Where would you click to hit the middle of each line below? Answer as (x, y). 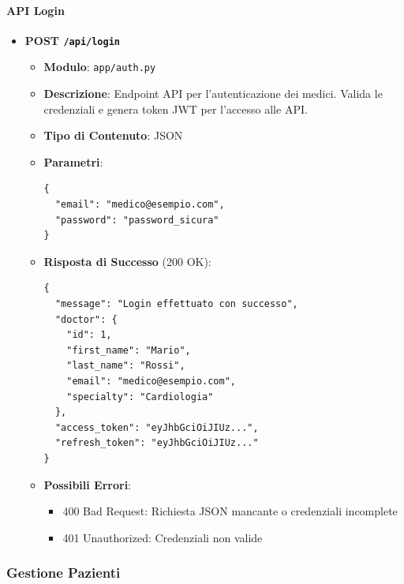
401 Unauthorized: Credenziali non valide (163, 537)
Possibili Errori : (87, 484)
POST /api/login (72, 40)
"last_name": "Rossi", (126, 366)
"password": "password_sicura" (137, 220)
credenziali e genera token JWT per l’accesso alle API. (176, 109)
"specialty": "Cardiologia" (140, 397)
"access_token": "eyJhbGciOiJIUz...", (157, 427)
